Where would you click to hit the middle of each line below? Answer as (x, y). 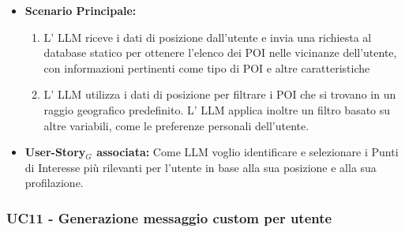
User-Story (55, 152)
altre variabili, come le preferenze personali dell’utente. (176, 125)
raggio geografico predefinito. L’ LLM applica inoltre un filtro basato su (217, 109)
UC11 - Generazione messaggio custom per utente (169, 217)
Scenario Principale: (81, 10)
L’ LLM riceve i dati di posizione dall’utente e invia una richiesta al (208, 37)
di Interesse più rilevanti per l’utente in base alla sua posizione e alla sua (201, 167)
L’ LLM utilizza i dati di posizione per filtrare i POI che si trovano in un (220, 94)
